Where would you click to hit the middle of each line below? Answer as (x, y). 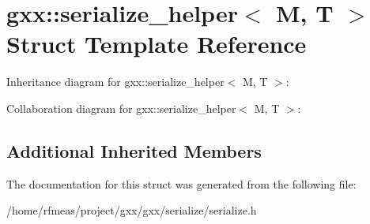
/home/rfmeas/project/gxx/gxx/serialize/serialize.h (132, 210)
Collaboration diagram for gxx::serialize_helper (121, 108)
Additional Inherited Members (134, 150)
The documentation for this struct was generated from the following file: (181, 183)
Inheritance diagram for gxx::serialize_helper (115, 82)
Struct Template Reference (157, 44)
